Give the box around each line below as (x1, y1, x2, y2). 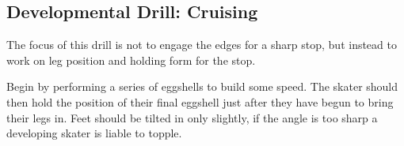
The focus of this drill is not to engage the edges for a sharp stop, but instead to (6, 36, 397, 53)
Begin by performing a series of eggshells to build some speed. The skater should (6, 78, 398, 95)
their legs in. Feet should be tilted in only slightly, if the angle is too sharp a (6, 109, 378, 125)
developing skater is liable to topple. (6, 125, 182, 141)
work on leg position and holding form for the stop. (6, 51, 256, 68)
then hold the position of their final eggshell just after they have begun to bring (6, 93, 394, 110)
